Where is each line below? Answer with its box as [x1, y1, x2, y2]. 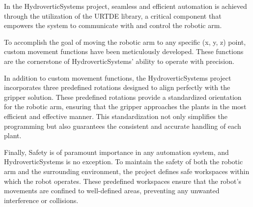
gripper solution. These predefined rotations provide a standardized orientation [4, 91, 242, 102]
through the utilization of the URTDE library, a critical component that [4, 10, 222, 21]
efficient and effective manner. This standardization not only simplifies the [4, 111, 227, 121]
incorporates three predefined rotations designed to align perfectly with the [4, 82, 230, 92]
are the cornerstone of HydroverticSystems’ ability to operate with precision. [4, 56, 234, 66]
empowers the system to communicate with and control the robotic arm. [4, 20, 222, 30]
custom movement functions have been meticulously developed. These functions [4, 46, 244, 57]
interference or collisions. [4, 195, 79, 205]
